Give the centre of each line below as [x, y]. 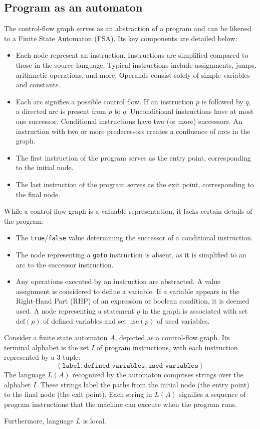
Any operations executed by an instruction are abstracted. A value [118, 281]
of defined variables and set [85, 320]
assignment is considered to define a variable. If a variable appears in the [127, 291]
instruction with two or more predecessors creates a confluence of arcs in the [133, 131]
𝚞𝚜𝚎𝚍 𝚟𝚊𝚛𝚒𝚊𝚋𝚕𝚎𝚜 [173, 366]
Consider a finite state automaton [56, 337]
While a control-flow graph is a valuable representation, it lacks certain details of [128, 211]
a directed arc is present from [61, 111]
